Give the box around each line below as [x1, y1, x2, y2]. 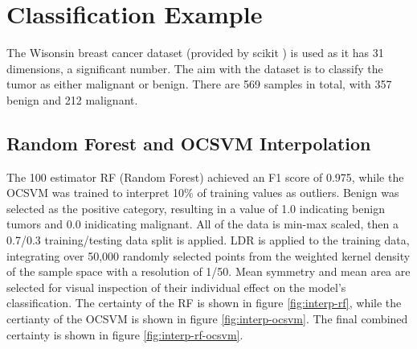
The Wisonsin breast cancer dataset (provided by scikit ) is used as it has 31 [6, 44, 384, 61]
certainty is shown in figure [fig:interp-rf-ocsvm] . [6, 326, 243, 343]
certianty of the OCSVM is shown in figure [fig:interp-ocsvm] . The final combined [6, 310, 408, 327]
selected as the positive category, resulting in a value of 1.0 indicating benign [6, 199, 385, 216]
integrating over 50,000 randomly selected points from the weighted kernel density [6, 247, 411, 264]
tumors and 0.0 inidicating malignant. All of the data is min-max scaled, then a [6, 216, 399, 232]
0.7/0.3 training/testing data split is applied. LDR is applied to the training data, [6, 232, 410, 248]
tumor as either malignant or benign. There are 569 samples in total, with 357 [6, 76, 392, 92]
